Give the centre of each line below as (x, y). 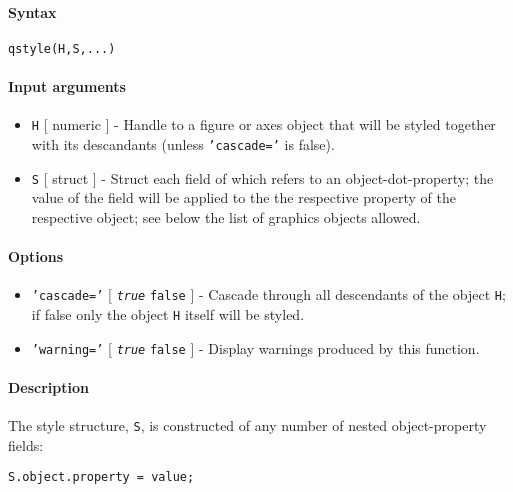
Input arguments (67, 86)
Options (36, 256)
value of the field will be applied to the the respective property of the (243, 197)
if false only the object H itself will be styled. (168, 313)
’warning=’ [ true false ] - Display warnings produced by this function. (255, 347)
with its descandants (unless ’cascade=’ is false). (183, 143)
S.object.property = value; (101, 477)
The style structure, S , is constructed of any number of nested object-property (247, 424)
